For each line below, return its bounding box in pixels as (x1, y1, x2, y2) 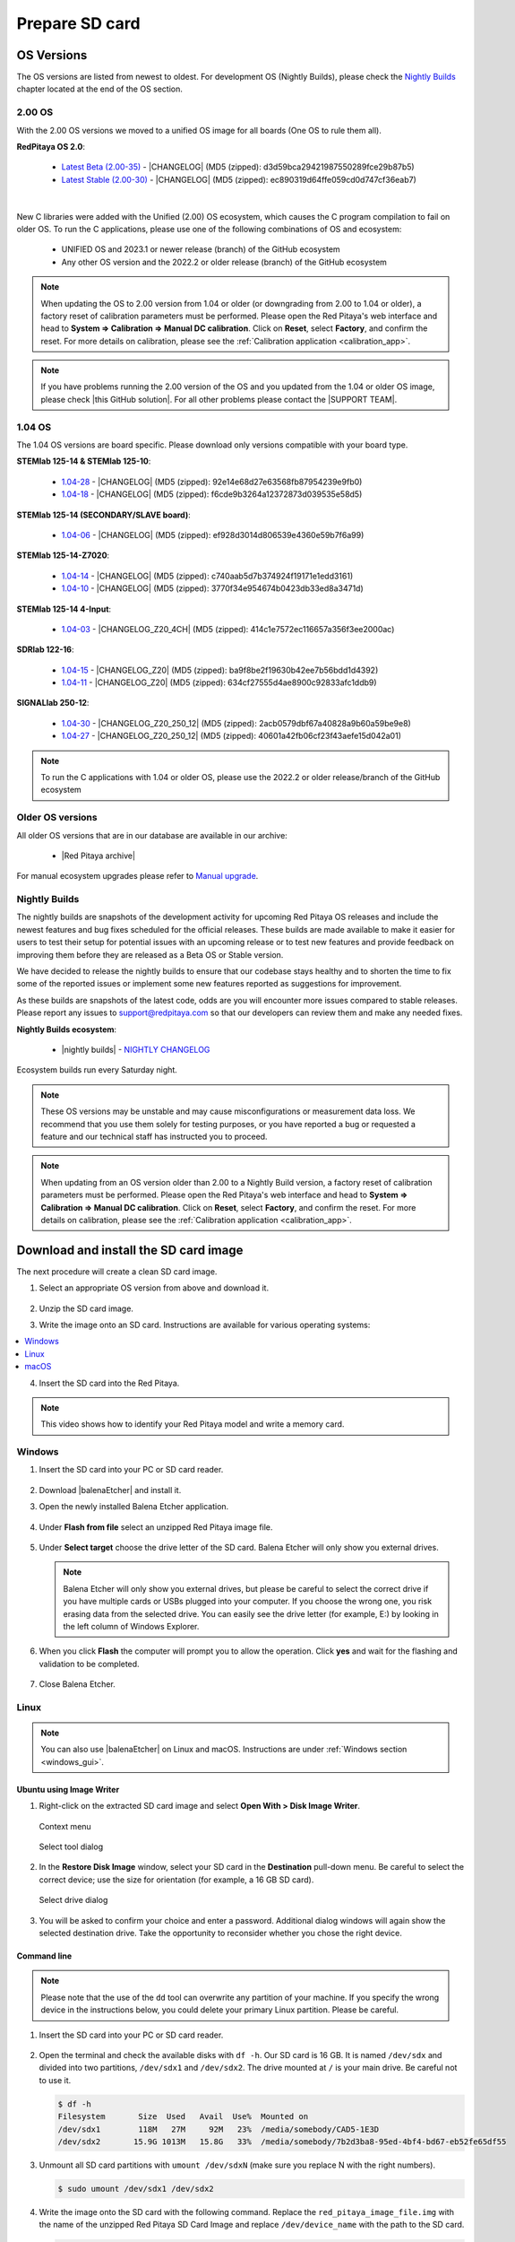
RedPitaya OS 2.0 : (16, 141, 85, 152)
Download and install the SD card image (16, 1242, 244, 1257)
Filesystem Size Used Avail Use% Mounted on (57, 2112, 309, 2122)
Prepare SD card (16, 13, 141, 33)
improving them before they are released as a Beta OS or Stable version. (16, 949, 284, 960)
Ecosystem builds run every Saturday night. (16, 1065, 178, 1075)
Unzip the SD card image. (39, 1303, 134, 1314)
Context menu (39, 1821, 91, 1831)
